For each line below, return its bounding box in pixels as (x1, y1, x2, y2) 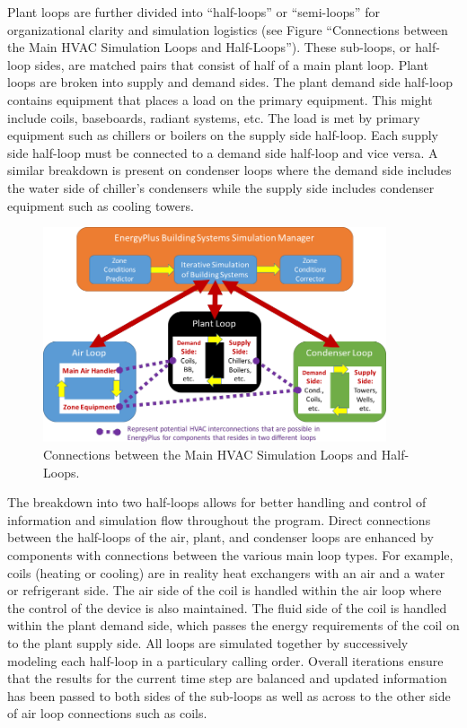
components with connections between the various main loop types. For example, (7, 545, 454, 564)
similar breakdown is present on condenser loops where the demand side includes (7, 161, 452, 180)
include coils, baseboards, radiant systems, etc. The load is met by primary (7, 108, 420, 127)
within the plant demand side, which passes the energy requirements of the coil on (7, 616, 460, 635)
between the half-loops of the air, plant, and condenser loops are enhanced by (7, 528, 434, 547)
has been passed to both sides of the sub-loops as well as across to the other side (7, 686, 451, 705)
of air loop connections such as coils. (7, 704, 207, 723)
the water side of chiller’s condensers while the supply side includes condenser (7, 178, 435, 197)
